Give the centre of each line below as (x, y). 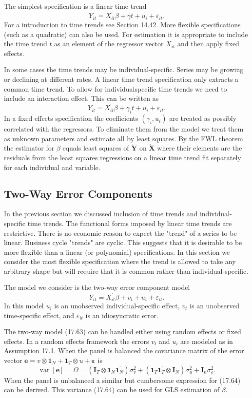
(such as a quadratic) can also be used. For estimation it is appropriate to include (126, 34)
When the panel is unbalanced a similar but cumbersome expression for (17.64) (122, 380)
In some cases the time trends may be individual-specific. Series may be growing (124, 69)
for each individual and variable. (52, 167)
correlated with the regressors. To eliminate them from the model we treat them (124, 129)
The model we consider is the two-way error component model (97, 287)
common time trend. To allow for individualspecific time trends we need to (116, 88)
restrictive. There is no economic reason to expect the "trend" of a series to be (120, 233)
